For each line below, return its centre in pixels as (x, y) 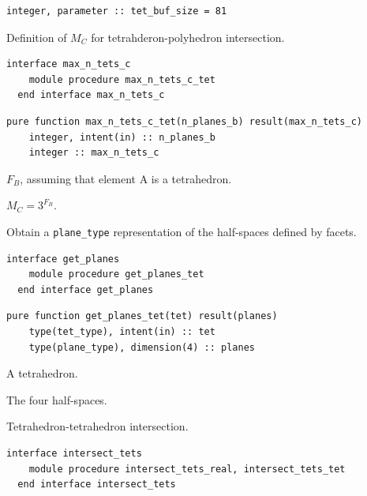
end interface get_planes (86, 289)
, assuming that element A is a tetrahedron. (126, 178)
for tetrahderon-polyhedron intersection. (188, 37)
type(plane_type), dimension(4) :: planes (142, 347)
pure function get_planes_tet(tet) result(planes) (142, 316)
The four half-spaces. (57, 399)
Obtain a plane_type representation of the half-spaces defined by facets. (182, 231)
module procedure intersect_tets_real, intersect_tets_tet (187, 469)
